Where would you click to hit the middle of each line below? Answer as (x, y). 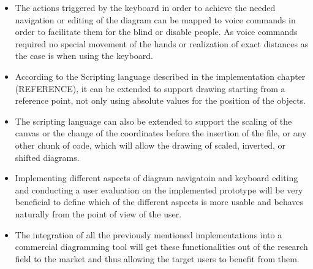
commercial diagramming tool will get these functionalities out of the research (161, 247)
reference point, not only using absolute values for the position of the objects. (160, 100)
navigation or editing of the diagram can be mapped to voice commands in (155, 19)
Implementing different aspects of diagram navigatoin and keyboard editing (156, 178)
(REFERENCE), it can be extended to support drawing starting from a (150, 88)
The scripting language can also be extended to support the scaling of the (153, 121)
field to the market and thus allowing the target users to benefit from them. (157, 258)
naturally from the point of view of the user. (98, 213)
